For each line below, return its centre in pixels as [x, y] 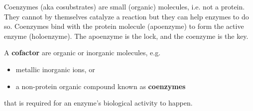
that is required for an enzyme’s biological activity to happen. [98, 103]
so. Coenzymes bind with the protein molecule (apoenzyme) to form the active [124, 26]
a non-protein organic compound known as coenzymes [101, 86]
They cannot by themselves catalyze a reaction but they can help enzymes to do [126, 16]
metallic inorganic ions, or [55, 69]
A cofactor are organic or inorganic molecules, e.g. [82, 53]
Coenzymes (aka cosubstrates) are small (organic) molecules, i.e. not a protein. [125, 6]
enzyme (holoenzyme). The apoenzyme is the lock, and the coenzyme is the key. [126, 36]
